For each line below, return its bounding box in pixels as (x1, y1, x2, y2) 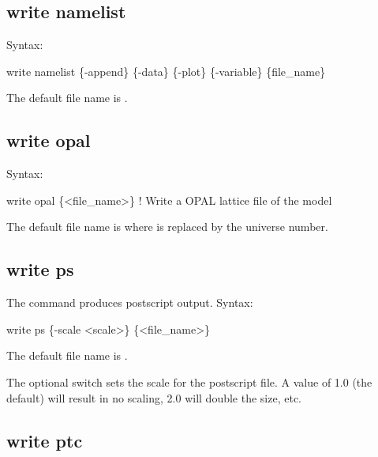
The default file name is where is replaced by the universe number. (6, 218, 328, 235)
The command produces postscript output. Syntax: (6, 294, 253, 311)
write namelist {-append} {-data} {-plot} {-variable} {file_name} (6, 62, 326, 79)
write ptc (6, 428, 83, 452)
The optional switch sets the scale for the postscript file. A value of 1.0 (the (6, 373, 372, 390)
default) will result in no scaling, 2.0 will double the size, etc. (6, 389, 301, 406)
